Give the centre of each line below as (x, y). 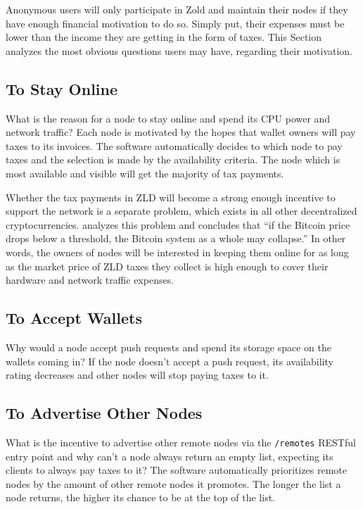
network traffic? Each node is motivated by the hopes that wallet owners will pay (181, 132)
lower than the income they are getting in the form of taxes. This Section (164, 37)
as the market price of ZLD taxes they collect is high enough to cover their (167, 266)
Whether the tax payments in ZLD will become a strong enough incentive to (171, 197)
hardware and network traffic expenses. (90, 280)
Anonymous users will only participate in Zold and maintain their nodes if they (177, 9)
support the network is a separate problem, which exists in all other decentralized (181, 211)
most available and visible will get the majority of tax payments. (145, 173)
